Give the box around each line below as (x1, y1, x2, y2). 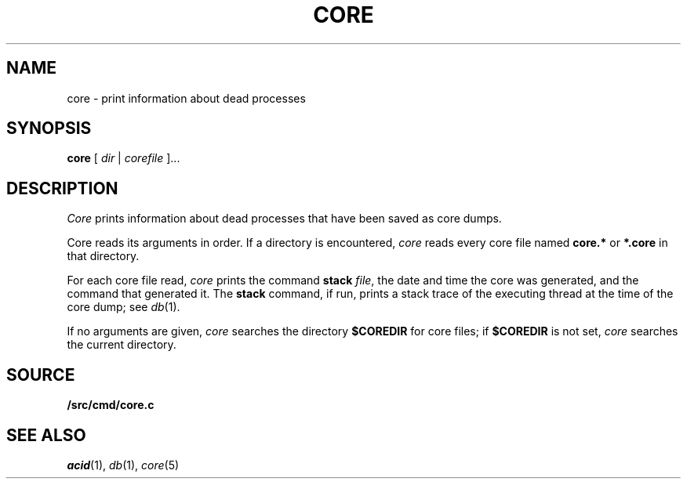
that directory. (67, 249, 140, 263)
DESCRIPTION (6, 178, 118, 198)
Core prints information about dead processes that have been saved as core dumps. (67, 212, 502, 226)
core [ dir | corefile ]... (67, 151, 180, 165)
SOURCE (6, 364, 75, 385)
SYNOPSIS (6, 118, 92, 139)
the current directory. (67, 338, 176, 352)
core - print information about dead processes (67, 91, 306, 105)
